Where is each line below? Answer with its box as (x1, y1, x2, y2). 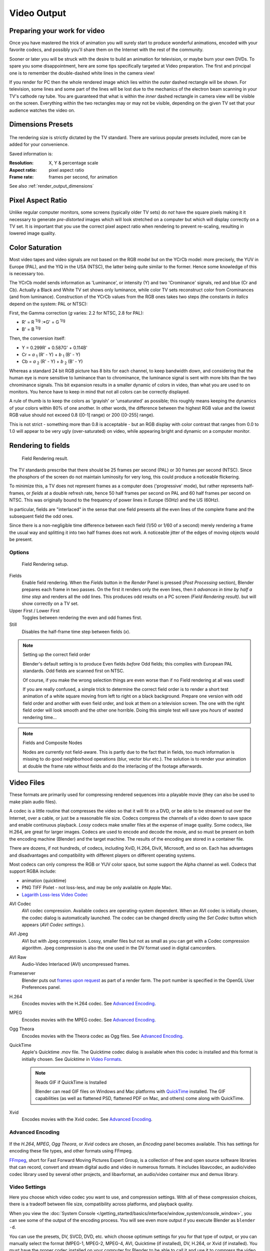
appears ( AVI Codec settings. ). (21, 922, 85, 928)
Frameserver (9, 970, 36, 976)
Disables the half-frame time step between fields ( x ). (21, 629, 130, 635)
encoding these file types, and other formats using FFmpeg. (9, 1148, 133, 1154)
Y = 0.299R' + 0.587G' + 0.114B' (21, 344, 87, 350)
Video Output (9, 8, 66, 19)
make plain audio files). (9, 799, 57, 805)
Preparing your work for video (9, 27, 105, 35)
